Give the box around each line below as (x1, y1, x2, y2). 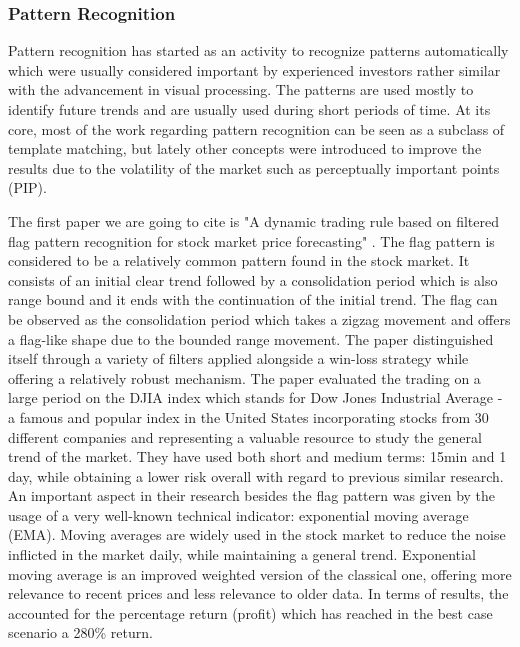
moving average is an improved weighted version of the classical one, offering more (8, 563, 512, 584)
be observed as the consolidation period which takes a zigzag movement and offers (8, 308, 511, 329)
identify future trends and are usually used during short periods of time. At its (8, 99, 491, 119)
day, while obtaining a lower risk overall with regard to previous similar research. (8, 465, 504, 486)
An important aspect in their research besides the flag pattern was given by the (8, 485, 496, 506)
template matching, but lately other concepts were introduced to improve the (8, 138, 482, 159)
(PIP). (8, 177, 47, 198)
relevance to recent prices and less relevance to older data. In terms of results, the (8, 583, 509, 604)
